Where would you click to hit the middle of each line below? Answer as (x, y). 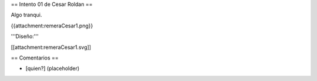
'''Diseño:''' (25, 36)
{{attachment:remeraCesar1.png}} (52, 26)
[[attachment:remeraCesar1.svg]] (51, 47)
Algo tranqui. (26, 15)
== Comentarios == (35, 58)
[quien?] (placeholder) (53, 68)
